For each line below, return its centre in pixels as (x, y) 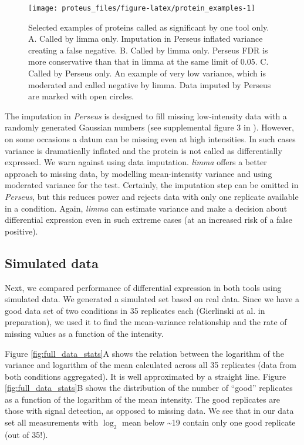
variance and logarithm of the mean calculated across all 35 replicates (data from (151, 365)
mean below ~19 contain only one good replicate (209, 422)
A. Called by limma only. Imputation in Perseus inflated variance (146, 39)
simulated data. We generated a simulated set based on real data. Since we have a (152, 299)
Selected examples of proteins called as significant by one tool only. (149, 27)
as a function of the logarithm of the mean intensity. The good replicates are (142, 399)
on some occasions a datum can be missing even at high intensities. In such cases (150, 139)
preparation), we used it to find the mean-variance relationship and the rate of (146, 322)
